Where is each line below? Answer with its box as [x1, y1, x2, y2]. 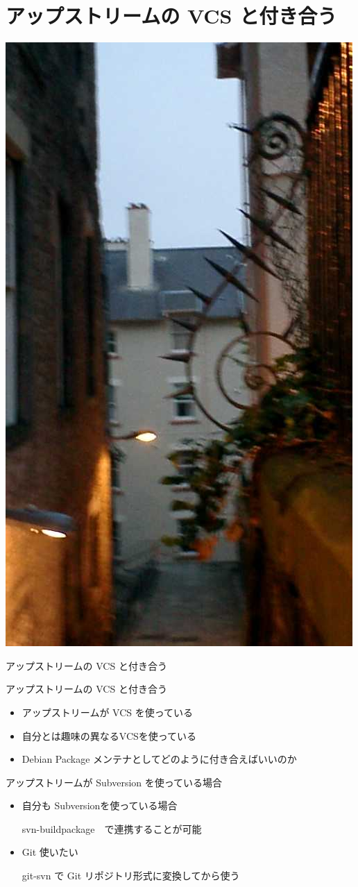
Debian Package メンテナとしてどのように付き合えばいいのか [22, 752, 297, 766]
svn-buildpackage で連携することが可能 [22, 821, 202, 836]
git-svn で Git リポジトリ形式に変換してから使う [22, 868, 240, 883]
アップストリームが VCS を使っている [22, 704, 193, 719]
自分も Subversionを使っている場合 [22, 798, 178, 813]
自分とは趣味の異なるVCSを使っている [22, 728, 197, 743]
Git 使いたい [22, 845, 78, 859]
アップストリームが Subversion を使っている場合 [6, 775, 223, 789]
